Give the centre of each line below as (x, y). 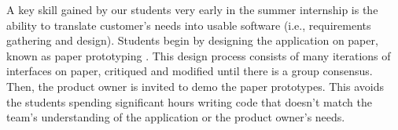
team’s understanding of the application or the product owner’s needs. (176, 117)
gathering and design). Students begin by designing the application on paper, (192, 40)
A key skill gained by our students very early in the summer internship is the (192, 9)
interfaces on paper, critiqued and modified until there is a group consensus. (190, 71)
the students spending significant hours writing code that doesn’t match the (189, 101)
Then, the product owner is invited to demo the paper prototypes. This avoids (195, 86)
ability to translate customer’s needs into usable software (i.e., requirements (189, 25)
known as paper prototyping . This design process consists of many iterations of (199, 55)
